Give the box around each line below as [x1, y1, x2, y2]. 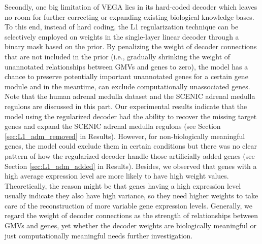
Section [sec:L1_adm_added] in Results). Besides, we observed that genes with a [5, 160, 257, 171]
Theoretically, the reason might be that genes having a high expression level [5, 180, 241, 191]
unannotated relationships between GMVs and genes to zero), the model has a [5, 61, 248, 72]
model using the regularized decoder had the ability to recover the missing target [5, 111, 257, 121]
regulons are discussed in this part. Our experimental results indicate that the [5, 100, 247, 111]
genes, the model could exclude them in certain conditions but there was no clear [5, 141, 257, 151]
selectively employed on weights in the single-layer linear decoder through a [5, 31, 239, 42]
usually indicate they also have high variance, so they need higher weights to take [5, 190, 258, 201]
